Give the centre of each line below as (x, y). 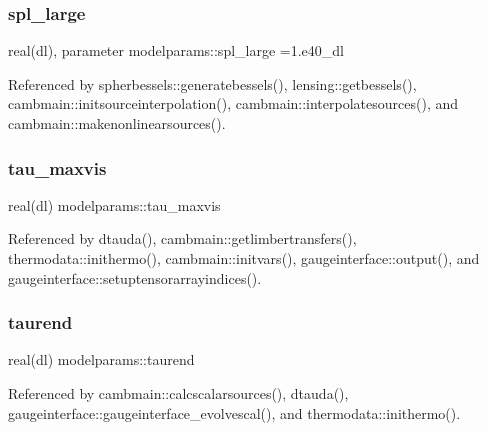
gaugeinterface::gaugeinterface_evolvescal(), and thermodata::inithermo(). (234, 412)
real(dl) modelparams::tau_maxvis (114, 204)
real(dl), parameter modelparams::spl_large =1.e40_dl (176, 50)
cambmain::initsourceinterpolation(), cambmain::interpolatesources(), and (233, 103)
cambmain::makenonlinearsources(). (117, 123)
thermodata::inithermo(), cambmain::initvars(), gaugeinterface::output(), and (244, 258)
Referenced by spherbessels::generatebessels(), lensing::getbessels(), (212, 83)
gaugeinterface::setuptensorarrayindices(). (135, 277)
